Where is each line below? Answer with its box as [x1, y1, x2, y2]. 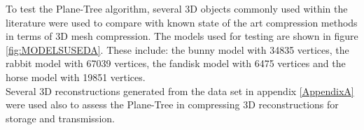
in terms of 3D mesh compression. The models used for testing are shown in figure [6, 29, 358, 43]
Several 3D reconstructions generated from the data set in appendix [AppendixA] [6, 83, 354, 98]
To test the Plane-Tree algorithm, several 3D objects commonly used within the [6, 1, 348, 15]
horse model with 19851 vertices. [6, 69, 146, 84]
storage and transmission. [6, 110, 115, 125]
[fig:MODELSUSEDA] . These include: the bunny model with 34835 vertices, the [6, 42, 349, 57]
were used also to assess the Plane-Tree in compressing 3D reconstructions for [6, 97, 339, 112]
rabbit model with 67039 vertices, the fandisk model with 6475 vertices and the [6, 56, 346, 71]
